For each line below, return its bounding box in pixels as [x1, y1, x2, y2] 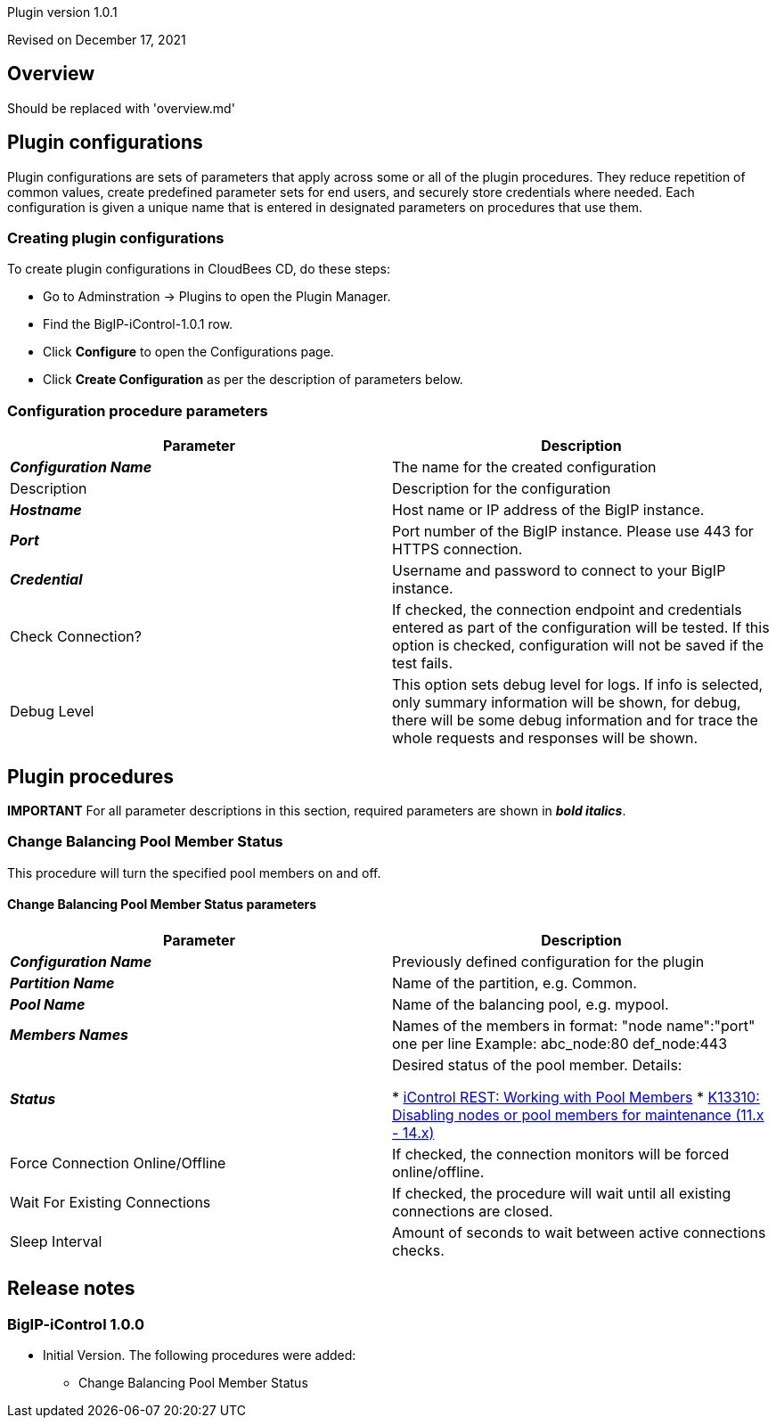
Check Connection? [10, 627, 142, 646]
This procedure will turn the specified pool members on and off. [7, 864, 381, 880]
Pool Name [10, 995, 86, 1013]
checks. [392, 1241, 445, 1259]
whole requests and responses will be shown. [392, 729, 698, 748]
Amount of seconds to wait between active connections [392, 1224, 766, 1241]
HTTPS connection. [392, 540, 523, 559]
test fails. [392, 654, 453, 673]
